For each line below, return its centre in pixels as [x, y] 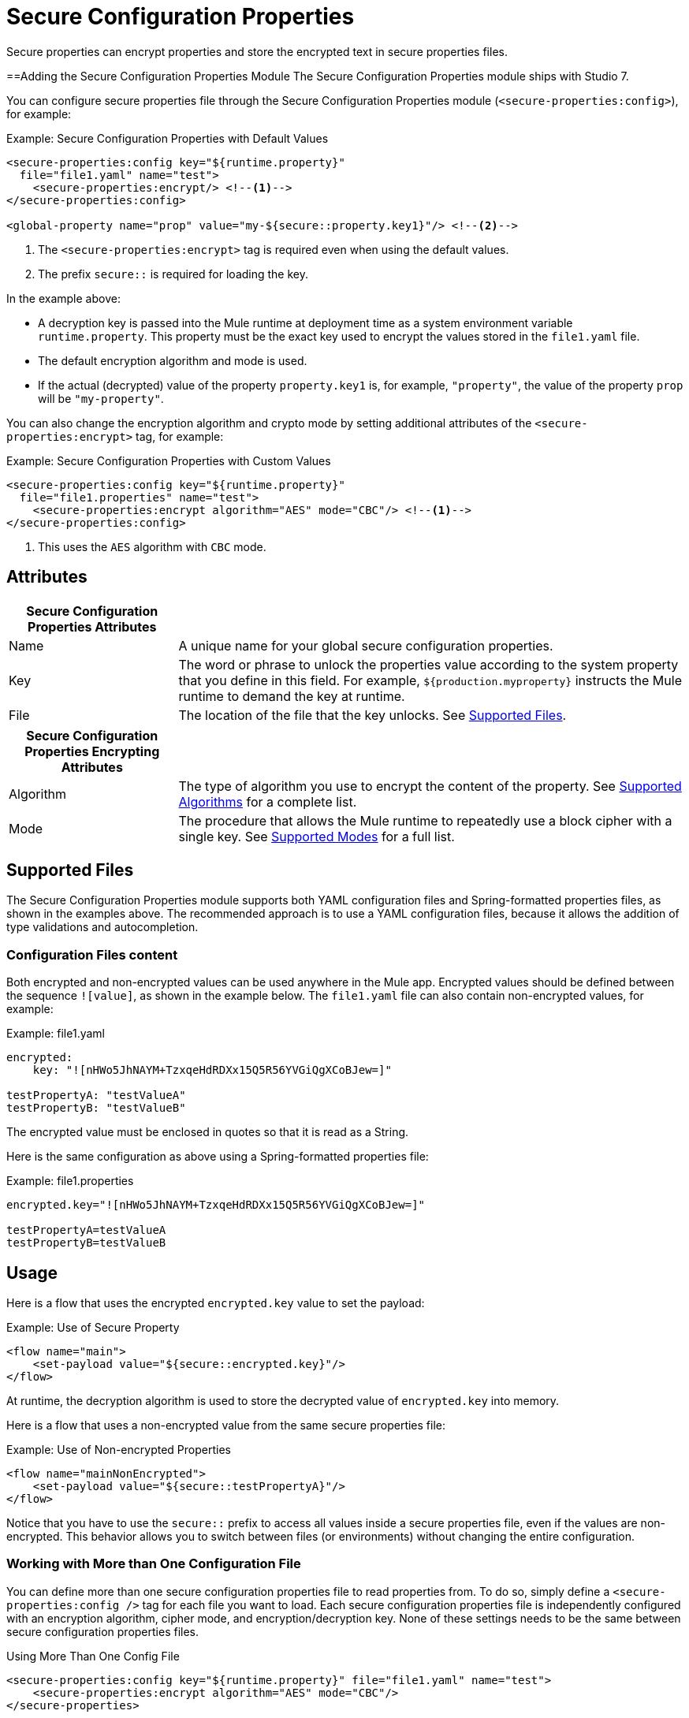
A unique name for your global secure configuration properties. [366, 645]
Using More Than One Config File [93, 1656]
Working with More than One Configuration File [154, 1564]
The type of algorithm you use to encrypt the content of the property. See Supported [430, 786]
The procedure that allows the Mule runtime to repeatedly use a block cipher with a [425, 820]
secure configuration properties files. [103, 1631]
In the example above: [63, 298]
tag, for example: [180, 436]
